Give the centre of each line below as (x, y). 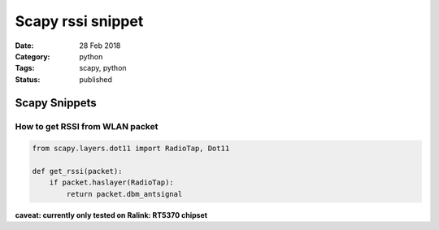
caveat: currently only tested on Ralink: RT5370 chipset (111, 215)
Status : (28, 79)
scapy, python (103, 68)
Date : (24, 46)
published (96, 79)
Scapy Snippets (56, 103)
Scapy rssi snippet (79, 21)
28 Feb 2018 (100, 46)
